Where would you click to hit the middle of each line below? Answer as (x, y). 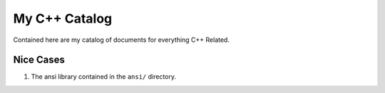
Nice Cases (39, 60)
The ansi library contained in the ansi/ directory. (103, 77)
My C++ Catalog (63, 18)
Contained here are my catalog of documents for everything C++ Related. (121, 40)
